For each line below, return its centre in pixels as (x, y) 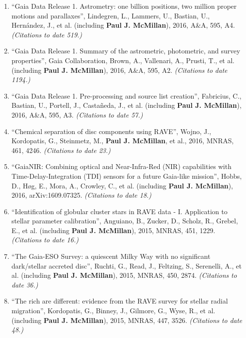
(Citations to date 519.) (47, 34)
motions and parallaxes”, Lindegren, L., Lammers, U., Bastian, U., (111, 15)
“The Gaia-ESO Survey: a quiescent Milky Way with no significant (111, 256)
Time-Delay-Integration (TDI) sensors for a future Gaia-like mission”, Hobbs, (127, 176)
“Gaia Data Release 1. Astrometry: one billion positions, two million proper (124, 6)
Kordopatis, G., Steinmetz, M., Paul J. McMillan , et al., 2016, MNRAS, (123, 141)
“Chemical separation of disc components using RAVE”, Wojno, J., (111, 131)
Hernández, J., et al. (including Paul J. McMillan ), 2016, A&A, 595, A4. (123, 25)
